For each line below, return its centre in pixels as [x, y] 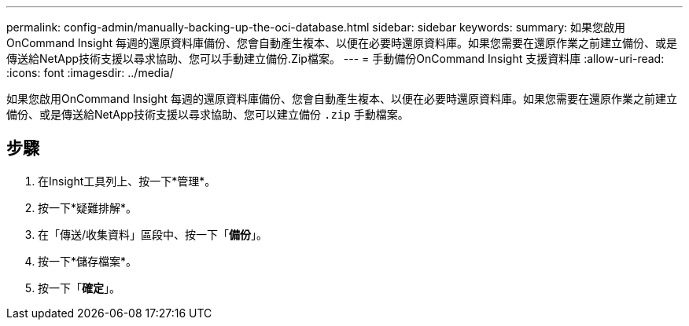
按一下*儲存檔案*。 [88, 261]
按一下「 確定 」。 [79, 288]
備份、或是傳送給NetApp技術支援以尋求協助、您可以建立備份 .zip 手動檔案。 [208, 114]
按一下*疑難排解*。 [88, 207]
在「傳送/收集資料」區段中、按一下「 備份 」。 [153, 234]
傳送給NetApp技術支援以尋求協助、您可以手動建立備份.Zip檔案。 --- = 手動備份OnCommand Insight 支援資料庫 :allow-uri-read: [335, 59]
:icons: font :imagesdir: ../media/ [90, 73]
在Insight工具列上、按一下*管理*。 [127, 181]
